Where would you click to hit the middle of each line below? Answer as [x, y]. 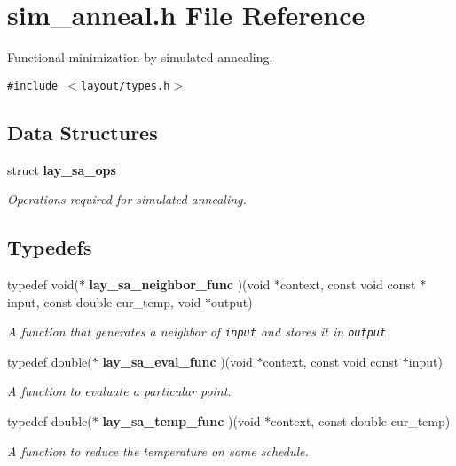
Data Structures [83, 132]
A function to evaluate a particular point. [119, 391]
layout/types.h [126, 86]
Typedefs [50, 247]
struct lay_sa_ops [62, 169]
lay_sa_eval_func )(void [177, 361]
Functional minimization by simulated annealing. [140, 57]
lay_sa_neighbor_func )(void [180, 284]
